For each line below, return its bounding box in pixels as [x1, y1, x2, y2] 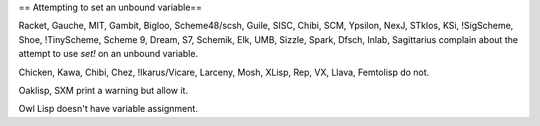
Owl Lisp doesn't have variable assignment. [18, 103, 199, 115]
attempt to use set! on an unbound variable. [18, 48, 199, 60]
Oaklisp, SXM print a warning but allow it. [18, 84, 189, 96]
